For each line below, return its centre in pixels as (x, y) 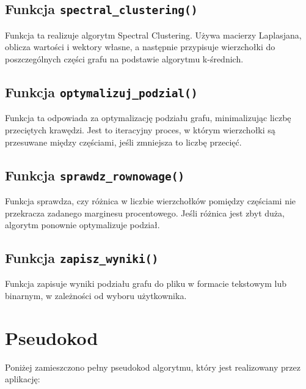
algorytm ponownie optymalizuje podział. (82, 225)
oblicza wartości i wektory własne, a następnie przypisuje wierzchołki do (140, 47)
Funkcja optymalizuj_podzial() (101, 91)
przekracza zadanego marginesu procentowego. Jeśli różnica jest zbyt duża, (145, 213)
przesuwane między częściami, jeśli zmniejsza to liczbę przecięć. (123, 142)
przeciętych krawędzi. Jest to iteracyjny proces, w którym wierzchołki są (140, 129)
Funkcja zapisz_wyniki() (82, 258)
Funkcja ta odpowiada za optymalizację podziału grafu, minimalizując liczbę (148, 118)
